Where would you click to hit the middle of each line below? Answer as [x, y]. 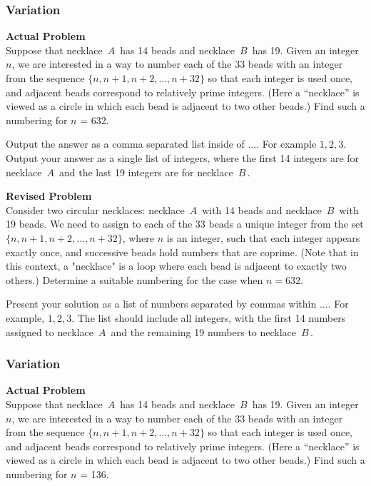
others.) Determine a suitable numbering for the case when [134, 279]
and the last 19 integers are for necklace [146, 172]
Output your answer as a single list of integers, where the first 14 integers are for [183, 157]
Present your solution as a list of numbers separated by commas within [161, 304]
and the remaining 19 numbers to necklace [204, 331]
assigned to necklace [50, 331]
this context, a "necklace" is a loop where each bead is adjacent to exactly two [176, 266]
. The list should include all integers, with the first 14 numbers [209, 317]
